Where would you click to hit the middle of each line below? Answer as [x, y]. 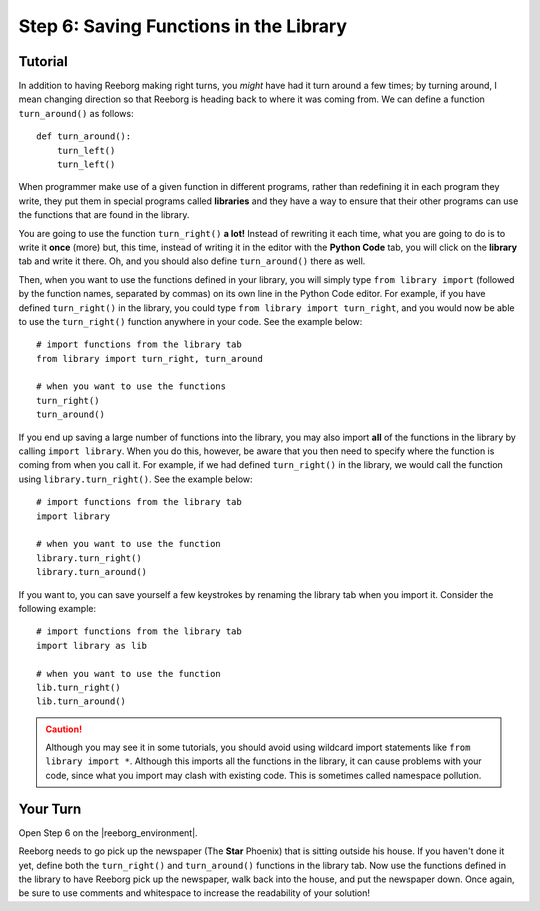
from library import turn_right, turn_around [150, 358]
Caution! [64, 729]
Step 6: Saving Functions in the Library [183, 26]
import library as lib [92, 645]
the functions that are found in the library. [104, 215]
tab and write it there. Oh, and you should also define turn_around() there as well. [192, 261]
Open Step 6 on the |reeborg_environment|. [108, 832]
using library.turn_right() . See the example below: [136, 479]
